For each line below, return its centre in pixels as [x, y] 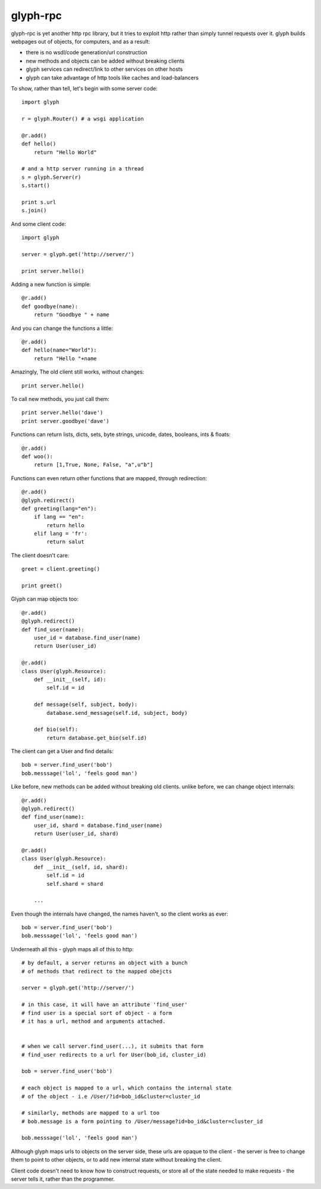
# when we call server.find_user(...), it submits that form [112, 1046]
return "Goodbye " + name [72, 315]
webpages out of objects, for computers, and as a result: [81, 41]
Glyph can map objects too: [45, 599]
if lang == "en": [59, 517]
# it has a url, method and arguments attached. [94, 1021]
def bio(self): [56, 729]
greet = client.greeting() [61, 569]
